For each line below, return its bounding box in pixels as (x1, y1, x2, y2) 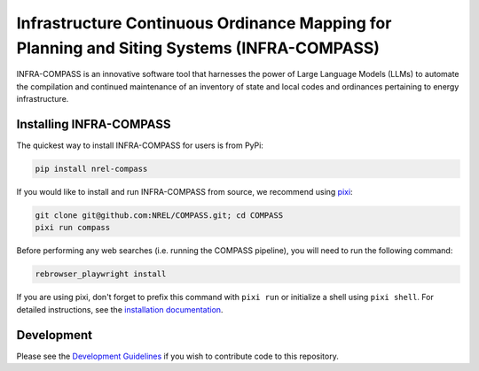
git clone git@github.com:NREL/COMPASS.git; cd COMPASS (35, 210, 284, 220)
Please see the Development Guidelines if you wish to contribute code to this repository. (16, 351, 339, 361)
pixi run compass (35, 222, 111, 233)
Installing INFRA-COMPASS (16, 116, 171, 132)
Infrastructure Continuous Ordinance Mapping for (16, 13, 392, 33)
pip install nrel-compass (35, 164, 148, 174)
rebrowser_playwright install (35, 269, 167, 279)
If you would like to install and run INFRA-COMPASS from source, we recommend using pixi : (16, 187, 354, 197)
